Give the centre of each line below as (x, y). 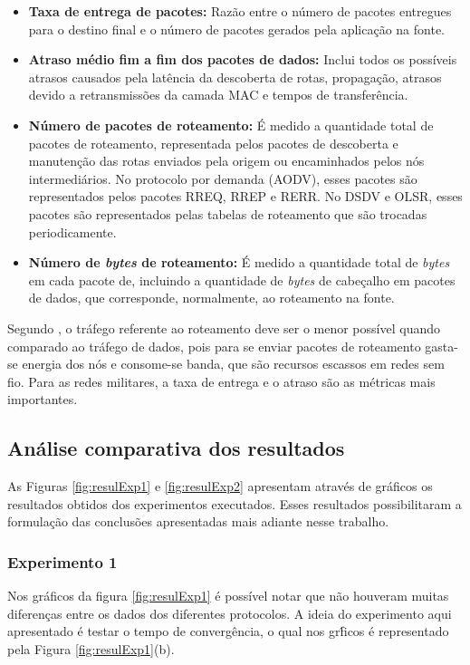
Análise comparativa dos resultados (176, 448)
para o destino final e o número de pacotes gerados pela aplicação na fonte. (237, 29)
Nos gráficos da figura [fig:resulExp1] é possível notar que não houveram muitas (228, 596)
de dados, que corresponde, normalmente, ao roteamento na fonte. (211, 298)
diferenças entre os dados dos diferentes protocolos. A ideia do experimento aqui (230, 613)
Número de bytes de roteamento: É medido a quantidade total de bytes (239, 262)
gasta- (441, 346)
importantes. (43, 399)
